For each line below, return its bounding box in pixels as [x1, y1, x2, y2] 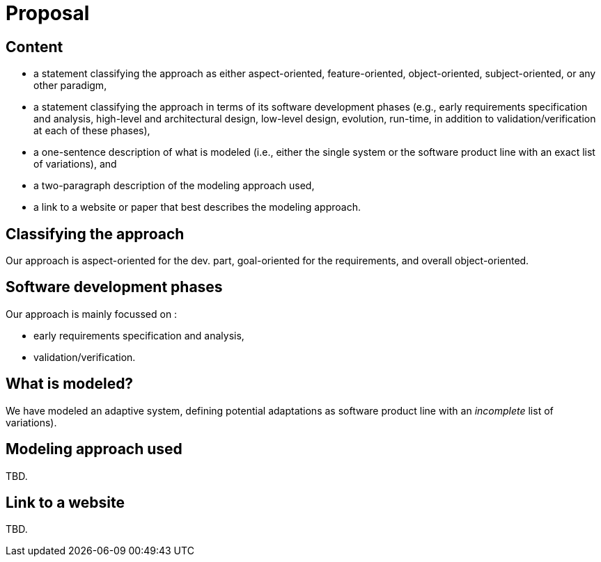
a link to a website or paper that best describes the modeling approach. [33, 201, 361, 214]
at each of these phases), [33, 125, 150, 137]
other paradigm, [33, 79, 107, 92]
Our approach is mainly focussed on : [6, 307, 178, 320]
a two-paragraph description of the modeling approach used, [33, 179, 315, 192]
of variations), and [33, 158, 117, 170]
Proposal [6, 1, 90, 25]
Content [6, 38, 63, 56]
